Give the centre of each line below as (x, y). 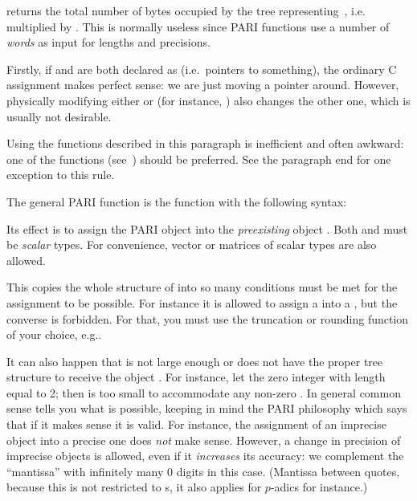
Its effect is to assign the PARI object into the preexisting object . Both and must (207, 228)
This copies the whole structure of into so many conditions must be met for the (202, 287)
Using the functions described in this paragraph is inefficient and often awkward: (205, 143)
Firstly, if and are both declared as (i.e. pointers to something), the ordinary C (202, 69)
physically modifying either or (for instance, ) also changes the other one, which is (208, 100)
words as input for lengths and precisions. (108, 42)
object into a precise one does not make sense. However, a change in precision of (204, 440)
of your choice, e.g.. (54, 334)
